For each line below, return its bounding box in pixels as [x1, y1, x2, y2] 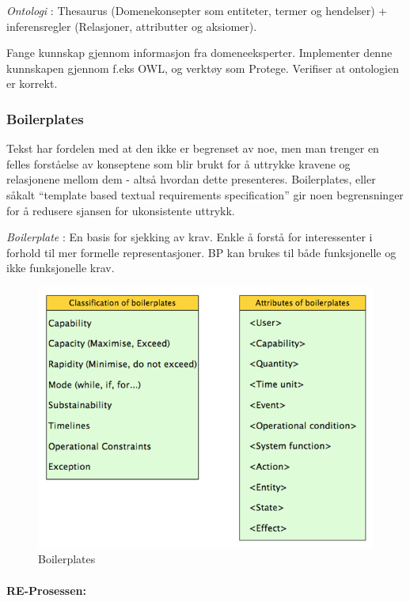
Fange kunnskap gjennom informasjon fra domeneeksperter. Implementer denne [6, 44, 393, 61]
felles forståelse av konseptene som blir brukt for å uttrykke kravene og [6, 155, 351, 172]
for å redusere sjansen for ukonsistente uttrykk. [6, 202, 235, 218]
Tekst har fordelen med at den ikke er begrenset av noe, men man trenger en [6, 140, 379, 157]
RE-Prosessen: [6, 581, 86, 598]
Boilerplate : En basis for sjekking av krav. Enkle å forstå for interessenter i [6, 229, 373, 245]
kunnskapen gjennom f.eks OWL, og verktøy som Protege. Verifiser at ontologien [6, 59, 399, 76]
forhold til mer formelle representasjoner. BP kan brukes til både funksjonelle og [6, 244, 397, 260]
